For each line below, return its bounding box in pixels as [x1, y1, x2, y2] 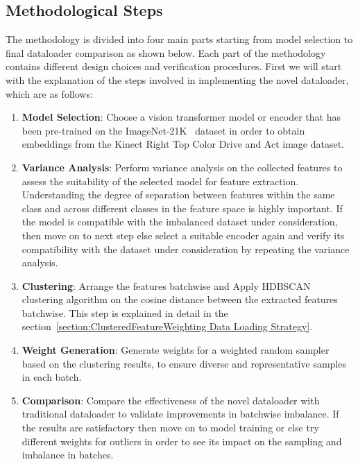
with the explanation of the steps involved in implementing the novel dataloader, [6, 72, 349, 87]
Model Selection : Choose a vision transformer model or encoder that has [22, 110, 341, 124]
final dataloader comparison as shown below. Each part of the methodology [6, 45, 326, 60]
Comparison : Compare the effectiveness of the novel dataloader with [22, 393, 320, 407]
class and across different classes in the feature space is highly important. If [22, 200, 343, 215]
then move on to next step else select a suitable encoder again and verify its [22, 227, 345, 242]
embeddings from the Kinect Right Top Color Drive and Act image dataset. [22, 137, 344, 151]
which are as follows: [6, 86, 93, 101]
